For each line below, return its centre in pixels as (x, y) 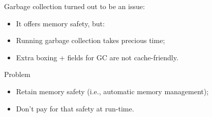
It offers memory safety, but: (60, 23)
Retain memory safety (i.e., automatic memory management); (112, 91)
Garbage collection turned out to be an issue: (74, 6)
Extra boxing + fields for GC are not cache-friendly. (97, 57)
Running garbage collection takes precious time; (90, 40)
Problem (17, 74)
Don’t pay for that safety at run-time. (75, 108)
